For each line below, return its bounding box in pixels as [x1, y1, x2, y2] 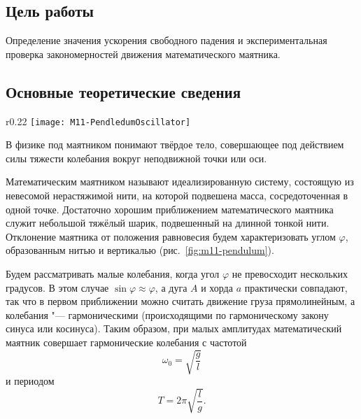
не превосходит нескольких [232, 267, 348, 280]
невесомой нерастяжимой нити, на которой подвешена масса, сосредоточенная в [6, 188, 348, 203]
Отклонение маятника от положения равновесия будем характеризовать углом [6, 229, 336, 243]
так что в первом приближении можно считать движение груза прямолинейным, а [6, 294, 355, 308]
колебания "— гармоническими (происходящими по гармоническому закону [6, 307, 329, 322]
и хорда [201, 280, 233, 294]
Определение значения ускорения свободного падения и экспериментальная [6, 33, 327, 48]
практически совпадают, [244, 280, 348, 294]
